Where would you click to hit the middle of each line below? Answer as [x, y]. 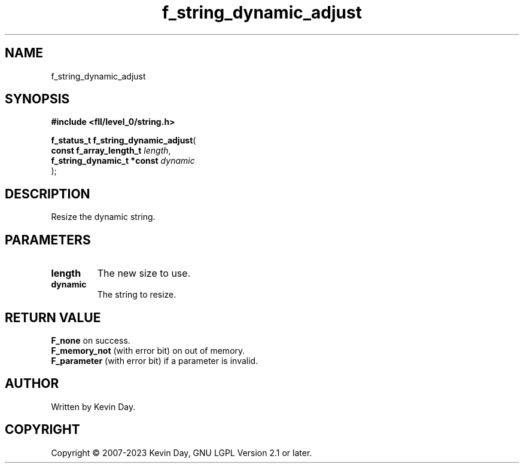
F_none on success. [91, 340]
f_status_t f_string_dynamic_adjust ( [124, 140]
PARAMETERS [48, 240]
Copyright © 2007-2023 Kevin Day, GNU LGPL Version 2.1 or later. [182, 452]
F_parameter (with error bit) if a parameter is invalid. [155, 360]
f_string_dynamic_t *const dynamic [123, 161]
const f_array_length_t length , [111, 151]
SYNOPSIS [37, 99]
